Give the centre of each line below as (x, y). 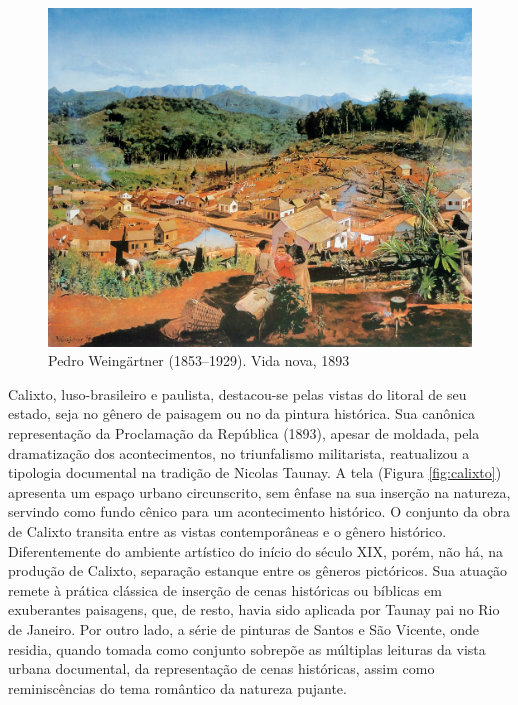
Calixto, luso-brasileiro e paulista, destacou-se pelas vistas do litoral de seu (237, 393)
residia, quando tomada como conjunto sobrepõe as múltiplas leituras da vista (247, 648)
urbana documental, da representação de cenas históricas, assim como (221, 668)
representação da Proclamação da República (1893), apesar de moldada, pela (244, 433)
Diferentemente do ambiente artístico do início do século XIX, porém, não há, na (256, 550)
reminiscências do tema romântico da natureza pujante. (177, 687)
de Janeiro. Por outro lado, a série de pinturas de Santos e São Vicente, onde (243, 629)
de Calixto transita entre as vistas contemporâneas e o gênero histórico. (227, 531)
